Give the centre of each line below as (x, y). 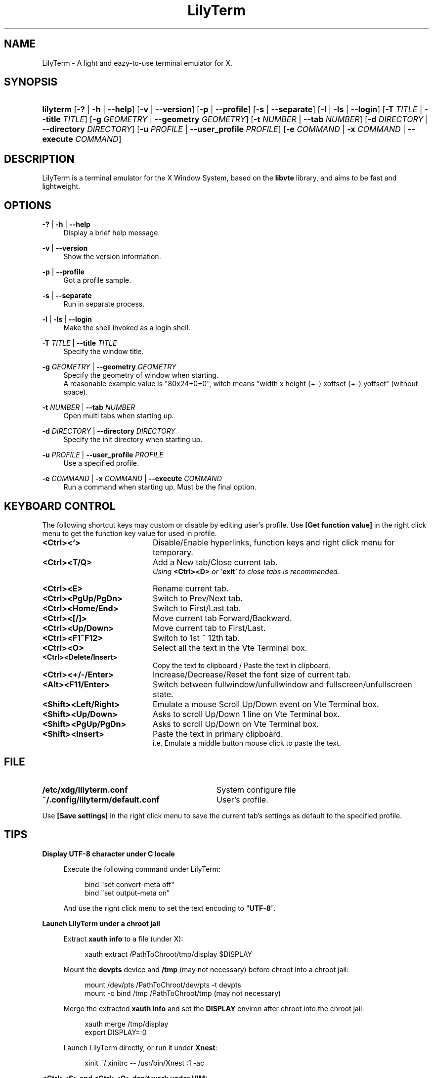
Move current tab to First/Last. (209, 628)
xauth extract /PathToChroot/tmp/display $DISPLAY (169, 954)
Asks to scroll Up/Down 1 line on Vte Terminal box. (246, 714)
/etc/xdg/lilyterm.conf (85, 789)
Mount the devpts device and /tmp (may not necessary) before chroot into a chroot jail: (206, 969)
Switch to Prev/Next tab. (197, 598)
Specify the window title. (104, 352)
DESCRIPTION (39, 159)
